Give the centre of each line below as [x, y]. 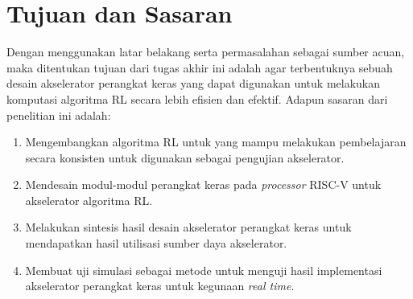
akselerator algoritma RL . [89, 200]
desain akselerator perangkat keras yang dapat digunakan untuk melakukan [194, 83]
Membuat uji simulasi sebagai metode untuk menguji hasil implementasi [204, 270]
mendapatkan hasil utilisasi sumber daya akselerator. [156, 243]
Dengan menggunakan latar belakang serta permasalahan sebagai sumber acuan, [206, 52]
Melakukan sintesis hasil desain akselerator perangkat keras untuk [188, 227]
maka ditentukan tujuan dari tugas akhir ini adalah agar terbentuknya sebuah [200, 67]
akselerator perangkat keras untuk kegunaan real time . [160, 286]
